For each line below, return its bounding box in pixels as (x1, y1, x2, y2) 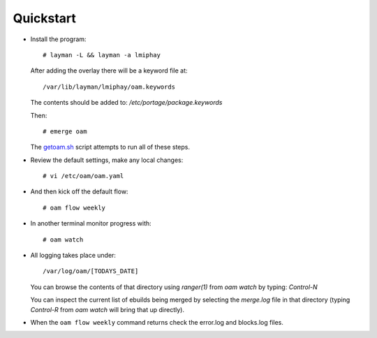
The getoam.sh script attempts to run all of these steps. (30, 143, 190, 152)
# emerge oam (43, 127, 87, 135)
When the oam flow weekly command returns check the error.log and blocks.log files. (30, 318, 284, 326)
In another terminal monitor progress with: (30, 219, 151, 228)
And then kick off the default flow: (30, 187, 128, 196)
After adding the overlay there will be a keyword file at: (30, 66, 188, 75)
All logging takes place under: (30, 251, 117, 260)
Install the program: (30, 35, 87, 43)
